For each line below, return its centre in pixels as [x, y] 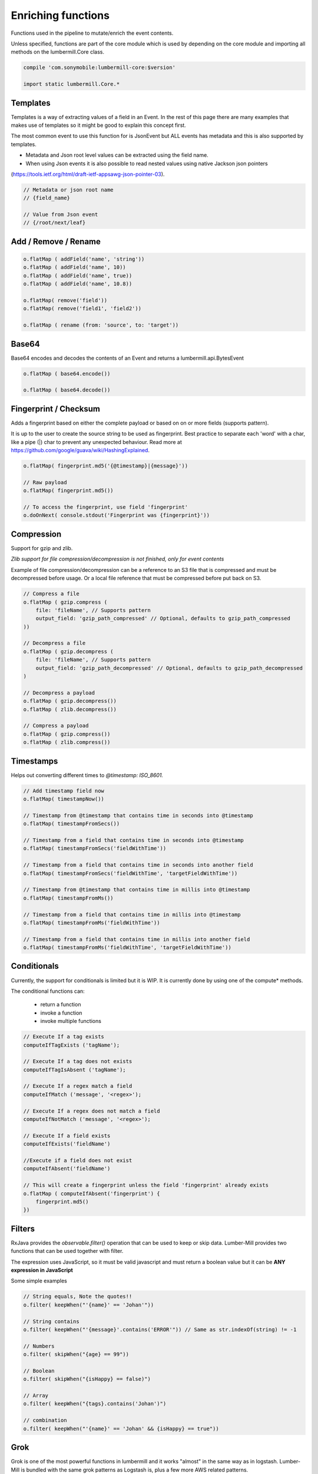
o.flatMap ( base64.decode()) [67, 390]
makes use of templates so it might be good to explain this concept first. [99, 125]
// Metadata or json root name [69, 190]
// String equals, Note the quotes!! [78, 1297]
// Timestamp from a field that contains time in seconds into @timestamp [134, 840]
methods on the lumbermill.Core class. [57, 52]
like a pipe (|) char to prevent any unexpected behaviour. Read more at [96, 442]
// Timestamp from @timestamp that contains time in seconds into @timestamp [138, 815]
